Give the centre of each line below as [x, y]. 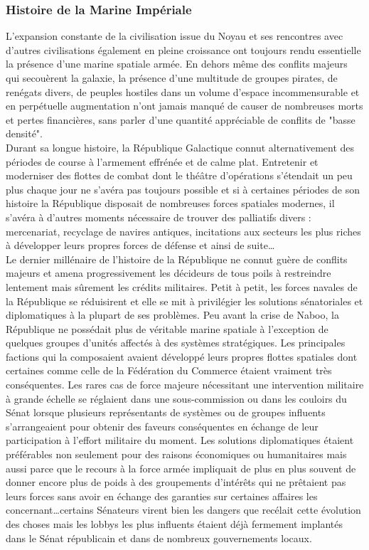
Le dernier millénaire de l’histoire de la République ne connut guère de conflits [177, 259]
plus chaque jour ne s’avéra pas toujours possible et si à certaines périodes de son [183, 189]
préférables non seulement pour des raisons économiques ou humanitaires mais [176, 454]
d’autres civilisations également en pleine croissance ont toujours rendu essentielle [183, 49]
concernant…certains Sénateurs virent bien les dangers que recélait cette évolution [183, 510]
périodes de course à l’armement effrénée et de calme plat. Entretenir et [162, 161]
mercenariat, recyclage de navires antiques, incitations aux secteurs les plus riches [183, 231]
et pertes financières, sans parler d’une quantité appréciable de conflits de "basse [181, 119]
